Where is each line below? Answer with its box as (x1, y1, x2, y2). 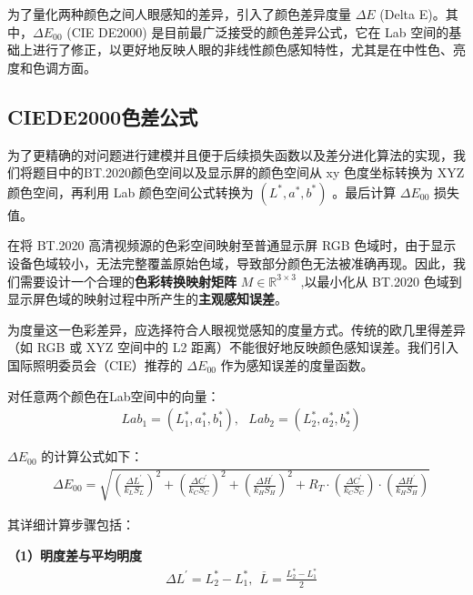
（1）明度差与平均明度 (7, 545, 143, 564)
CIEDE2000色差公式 (7, 102, 198, 130)
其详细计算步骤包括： (7, 515, 135, 534)
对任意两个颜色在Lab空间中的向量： (7, 386, 220, 405)
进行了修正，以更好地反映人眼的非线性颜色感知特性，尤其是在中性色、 (32, 40, 453, 59)
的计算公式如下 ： (41, 447, 144, 466)
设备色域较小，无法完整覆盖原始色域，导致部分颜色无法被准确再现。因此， (7, 253, 453, 272)
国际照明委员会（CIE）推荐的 (7, 355, 183, 374)
